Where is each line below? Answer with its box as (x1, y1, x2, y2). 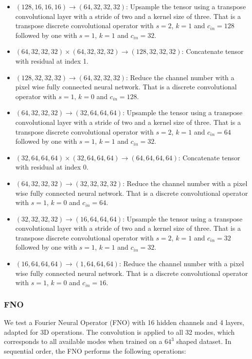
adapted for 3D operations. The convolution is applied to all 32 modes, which (4, 326, 235, 337)
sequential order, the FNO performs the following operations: (4, 345, 186, 356)
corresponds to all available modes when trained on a (4, 336, 162, 346)
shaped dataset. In (176, 336, 232, 346)
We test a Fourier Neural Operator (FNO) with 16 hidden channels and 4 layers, (4, 317, 244, 327)
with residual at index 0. (15, 162, 89, 172)
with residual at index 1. (15, 55, 89, 66)
